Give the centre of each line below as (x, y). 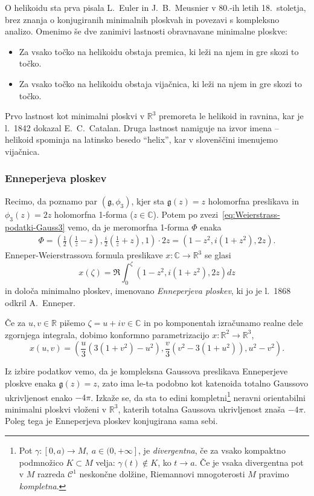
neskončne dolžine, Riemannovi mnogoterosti (162, 474)
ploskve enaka (30, 383)
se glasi (218, 255)
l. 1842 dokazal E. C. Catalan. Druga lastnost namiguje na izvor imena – (142, 127)
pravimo (274, 474)
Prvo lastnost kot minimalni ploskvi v (75, 116)
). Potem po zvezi (186, 214)
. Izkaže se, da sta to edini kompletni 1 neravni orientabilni (198, 396)
